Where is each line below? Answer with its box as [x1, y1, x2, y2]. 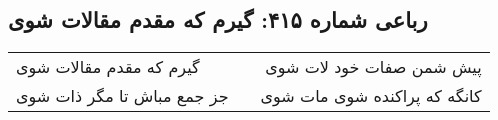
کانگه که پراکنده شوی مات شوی [260, 84, 482, 108]
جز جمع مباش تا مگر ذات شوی [16, 84, 229, 108]
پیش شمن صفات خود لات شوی [265, 55, 482, 79]
